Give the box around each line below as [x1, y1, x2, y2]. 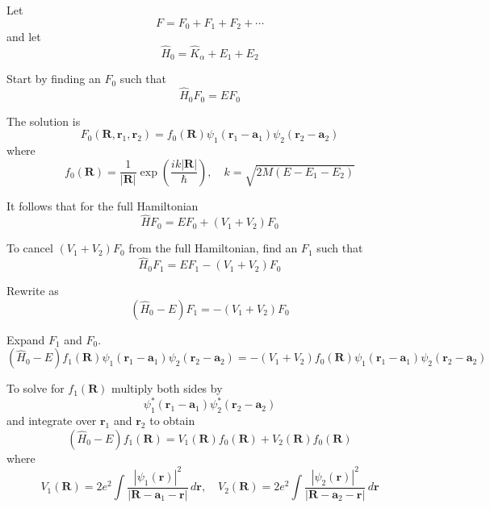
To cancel [6, 239, 53, 256]
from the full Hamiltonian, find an [128, 239, 298, 256]
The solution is [6, 112, 81, 129]
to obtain [149, 412, 195, 429]
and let [6, 28, 41, 45]
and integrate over [6, 412, 97, 429]
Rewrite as [6, 282, 59, 299]
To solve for [6, 380, 65, 397]
